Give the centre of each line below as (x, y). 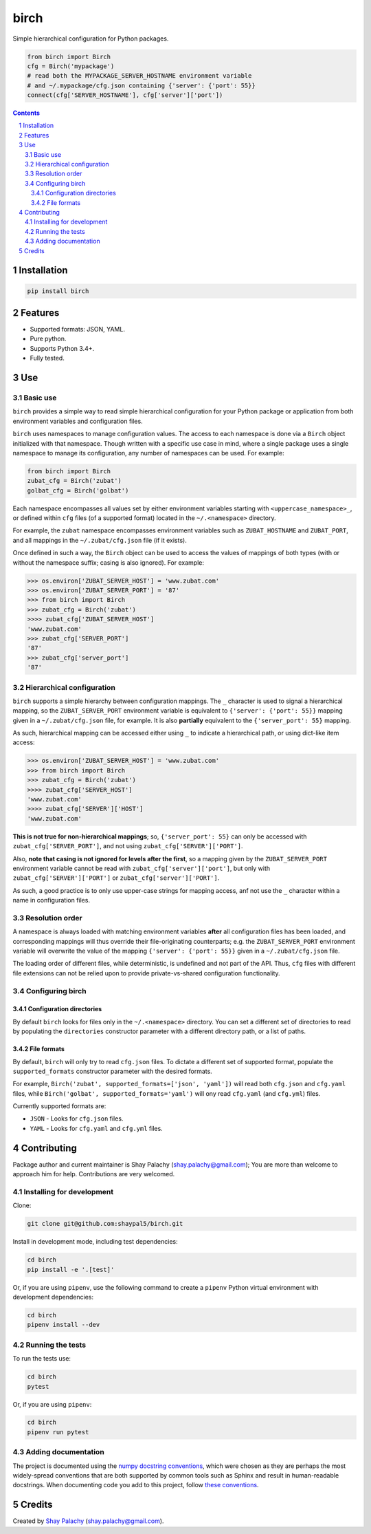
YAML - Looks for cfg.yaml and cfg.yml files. (96, 1128)
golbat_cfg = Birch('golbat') (78, 490)
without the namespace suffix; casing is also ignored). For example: (108, 562)
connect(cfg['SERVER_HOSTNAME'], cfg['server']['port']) (125, 95)
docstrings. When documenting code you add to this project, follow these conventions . (136, 1485)
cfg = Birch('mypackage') (71, 66)
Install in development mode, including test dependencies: (95, 1242)
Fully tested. (47, 358)
